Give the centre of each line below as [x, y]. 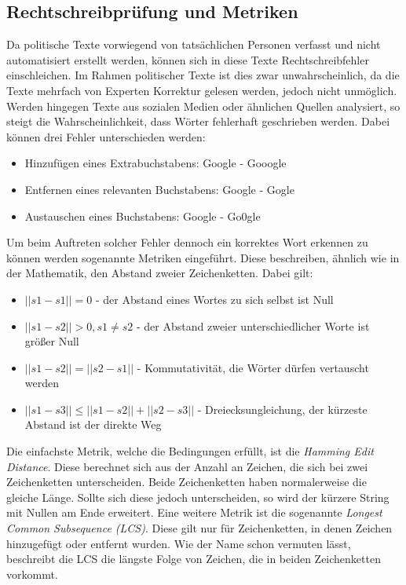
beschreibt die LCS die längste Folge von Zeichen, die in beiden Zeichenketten [194, 559]
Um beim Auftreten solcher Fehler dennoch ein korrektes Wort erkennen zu [187, 242]
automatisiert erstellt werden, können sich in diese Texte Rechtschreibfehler [188, 59]
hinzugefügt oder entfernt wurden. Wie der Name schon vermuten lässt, [179, 543]
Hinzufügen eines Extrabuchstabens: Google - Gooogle [155, 163]
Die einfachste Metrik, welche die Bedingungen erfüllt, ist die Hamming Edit [190, 451]
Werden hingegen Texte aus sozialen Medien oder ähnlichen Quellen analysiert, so [203, 106]
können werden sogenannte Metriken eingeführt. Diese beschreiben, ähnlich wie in [203, 257]
